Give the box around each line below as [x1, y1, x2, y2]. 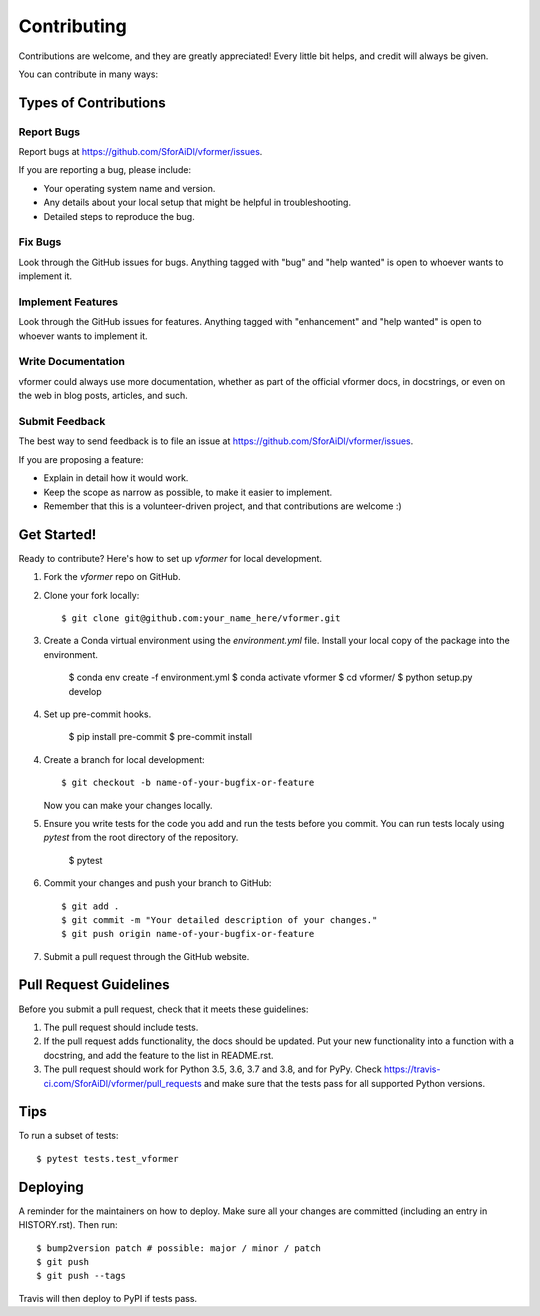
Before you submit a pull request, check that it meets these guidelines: [18, 1003, 309, 1015]
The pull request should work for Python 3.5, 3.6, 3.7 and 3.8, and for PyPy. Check [43, 1063, 382, 1075]
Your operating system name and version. [43, 182, 216, 194]
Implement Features [18, 295, 119, 309]
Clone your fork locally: [43, 589, 140, 601]
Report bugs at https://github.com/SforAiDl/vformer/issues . [18, 146, 263, 158]
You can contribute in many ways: [18, 68, 159, 80]
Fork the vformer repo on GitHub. [43, 571, 181, 583]
